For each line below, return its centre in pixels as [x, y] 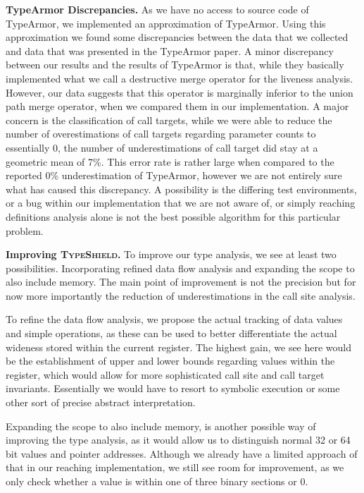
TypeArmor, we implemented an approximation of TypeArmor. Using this [166, 23]
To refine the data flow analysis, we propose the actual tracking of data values [174, 319]
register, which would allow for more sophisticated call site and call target [165, 374]
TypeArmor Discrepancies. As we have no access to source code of [157, 9]
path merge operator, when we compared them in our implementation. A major [177, 106]
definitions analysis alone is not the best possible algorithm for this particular [173, 216]
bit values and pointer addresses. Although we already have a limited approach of [182, 453]
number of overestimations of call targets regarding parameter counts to [161, 134]
